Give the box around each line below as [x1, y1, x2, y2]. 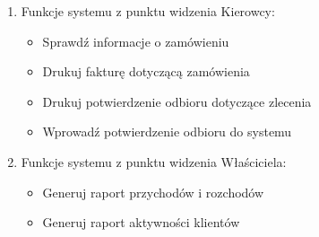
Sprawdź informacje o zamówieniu [42, 31, 229, 50]
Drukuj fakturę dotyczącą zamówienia [42, 62, 250, 81]
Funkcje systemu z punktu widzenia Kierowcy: [21, 2, 275, 20]
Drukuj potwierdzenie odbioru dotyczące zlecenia [42, 92, 312, 110]
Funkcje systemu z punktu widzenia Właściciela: [21, 152, 287, 171]
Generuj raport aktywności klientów [42, 213, 240, 232]
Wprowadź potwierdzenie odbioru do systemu [42, 122, 292, 141]
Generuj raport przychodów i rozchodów [42, 182, 264, 201]
